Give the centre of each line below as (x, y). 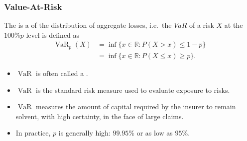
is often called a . (62, 73)
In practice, (33, 133)
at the (234, 25)
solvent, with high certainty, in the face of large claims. (100, 116)
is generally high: (84, 133)
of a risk (201, 25)
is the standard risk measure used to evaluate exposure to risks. (133, 90)
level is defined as (53, 35)
